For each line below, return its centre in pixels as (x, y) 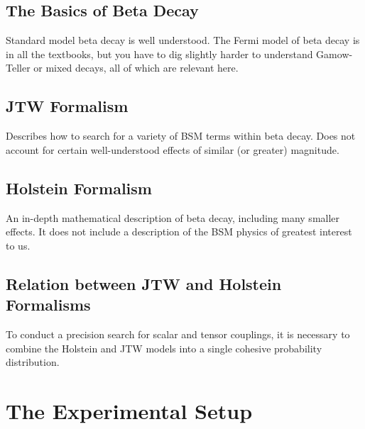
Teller (18, 68)
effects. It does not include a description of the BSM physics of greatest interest (179, 232)
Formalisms (48, 305)
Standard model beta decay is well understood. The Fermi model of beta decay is (183, 40)
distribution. (33, 362)
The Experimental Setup (129, 410)
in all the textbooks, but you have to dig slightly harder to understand (159, 54)
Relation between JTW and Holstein (144, 283)
